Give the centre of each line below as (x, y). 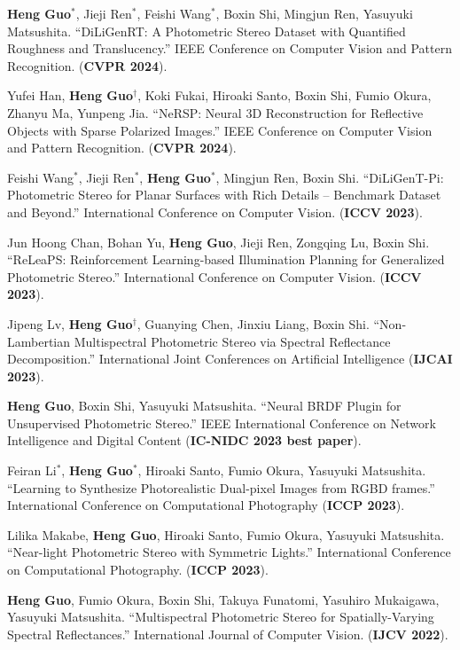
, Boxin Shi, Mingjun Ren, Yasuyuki (314, 13)
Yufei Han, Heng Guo (70, 95)
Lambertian (39, 341)
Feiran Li (32, 470)
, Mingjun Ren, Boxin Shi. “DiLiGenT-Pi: (330, 177)
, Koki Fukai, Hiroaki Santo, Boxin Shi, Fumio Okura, (285, 95)
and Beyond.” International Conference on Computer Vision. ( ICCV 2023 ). (215, 211)
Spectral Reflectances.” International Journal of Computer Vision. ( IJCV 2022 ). (228, 634)
